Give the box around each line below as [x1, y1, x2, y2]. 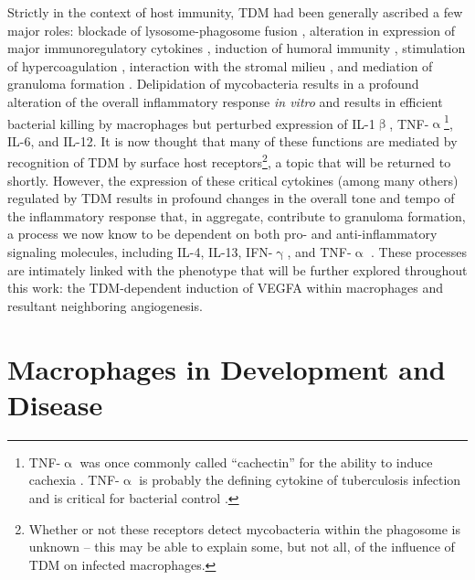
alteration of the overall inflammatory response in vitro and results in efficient [7, 91, 443, 111]
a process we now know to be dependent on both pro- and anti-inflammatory [7, 224, 438, 243]
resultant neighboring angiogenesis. [7, 295, 203, 315]
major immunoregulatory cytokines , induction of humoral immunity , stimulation [7, 38, 466, 58]
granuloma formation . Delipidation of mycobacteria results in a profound [7, 74, 419, 93]
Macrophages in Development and [7, 349, 446, 387]
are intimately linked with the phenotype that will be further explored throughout [7, 260, 468, 279]
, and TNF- [287, 242, 352, 262]
